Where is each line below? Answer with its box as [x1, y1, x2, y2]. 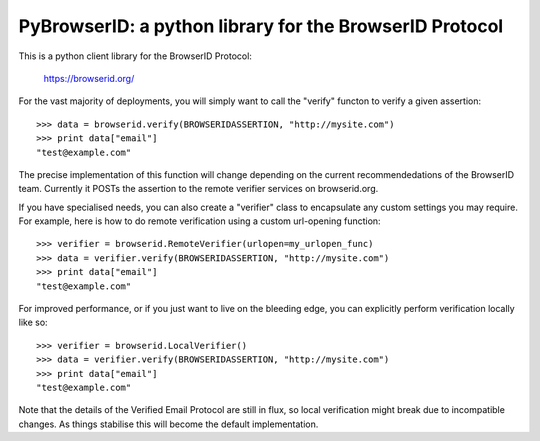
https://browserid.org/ [43, 72, 135, 84]
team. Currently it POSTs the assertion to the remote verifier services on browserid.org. [18, 183, 379, 195]
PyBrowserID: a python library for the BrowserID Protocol [18, 15, 504, 37]
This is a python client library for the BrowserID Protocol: [18, 50, 252, 62]
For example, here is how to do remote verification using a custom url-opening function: [18, 215, 381, 227]
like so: [18, 316, 49, 329]
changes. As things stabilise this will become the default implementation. [18, 418, 319, 430]
